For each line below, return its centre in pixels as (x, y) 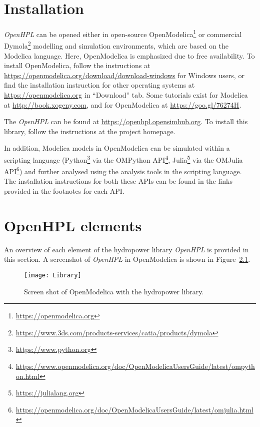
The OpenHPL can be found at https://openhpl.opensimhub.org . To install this (126, 121)
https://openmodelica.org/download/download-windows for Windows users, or (124, 75)
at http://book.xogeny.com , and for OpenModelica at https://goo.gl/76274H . (123, 104)
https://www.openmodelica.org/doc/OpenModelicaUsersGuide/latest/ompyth (135, 366)
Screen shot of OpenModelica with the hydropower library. (114, 291)
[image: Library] (53, 275)
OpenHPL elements (73, 225)
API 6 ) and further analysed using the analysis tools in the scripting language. (123, 170)
